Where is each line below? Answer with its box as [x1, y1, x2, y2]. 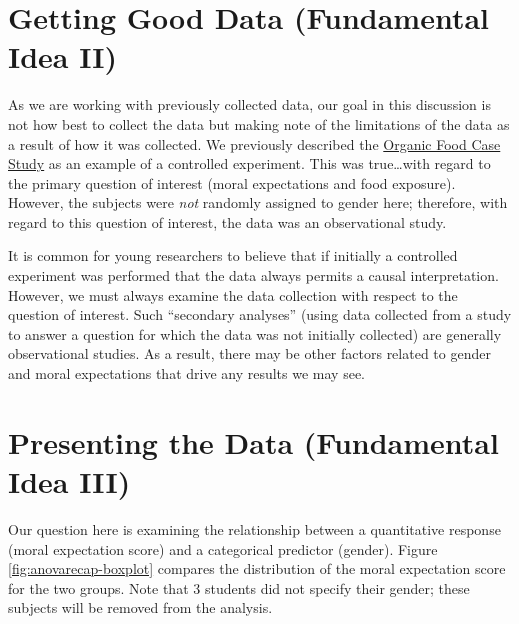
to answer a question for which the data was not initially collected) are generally [8, 323, 502, 344]
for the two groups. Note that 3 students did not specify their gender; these [8, 577, 470, 598]
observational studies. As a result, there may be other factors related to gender [8, 343, 491, 364]
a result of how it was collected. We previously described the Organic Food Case [8, 133, 501, 154]
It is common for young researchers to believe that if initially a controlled [8, 245, 458, 266]
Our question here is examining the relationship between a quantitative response [8, 518, 501, 539]
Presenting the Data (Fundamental [8, 421, 499, 462]
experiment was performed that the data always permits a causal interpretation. [8, 265, 499, 286]
